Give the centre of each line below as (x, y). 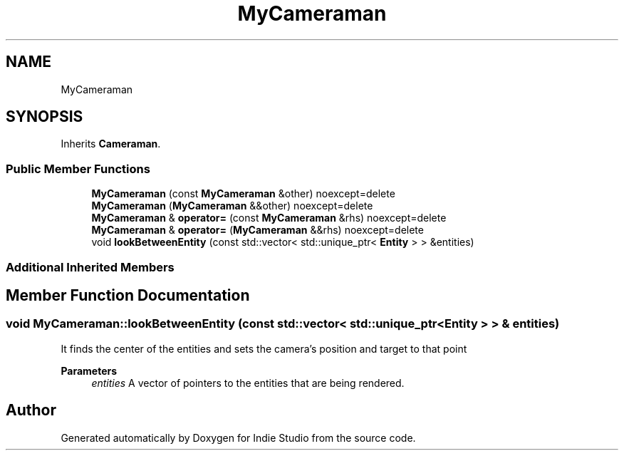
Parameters (89, 370)
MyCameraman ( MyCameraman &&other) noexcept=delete (232, 206)
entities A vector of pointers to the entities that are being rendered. (248, 383)
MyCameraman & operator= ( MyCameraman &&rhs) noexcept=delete (258, 230)
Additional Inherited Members (90, 267)
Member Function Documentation (128, 295)
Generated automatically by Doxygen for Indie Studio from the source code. (238, 437)
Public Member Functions (78, 169)
